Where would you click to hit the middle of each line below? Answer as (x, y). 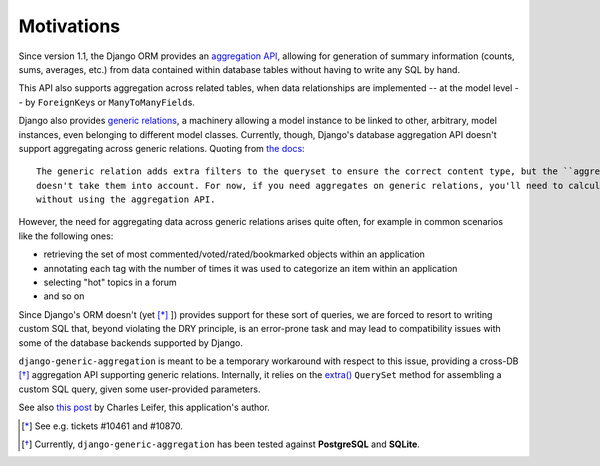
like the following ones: (66, 236)
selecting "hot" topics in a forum (110, 282)
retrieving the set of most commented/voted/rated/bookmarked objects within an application (234, 254)
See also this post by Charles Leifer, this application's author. (144, 407)
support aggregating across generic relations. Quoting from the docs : (161, 148)
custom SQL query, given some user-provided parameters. (139, 389)
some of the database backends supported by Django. (131, 342)
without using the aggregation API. (126, 199)
